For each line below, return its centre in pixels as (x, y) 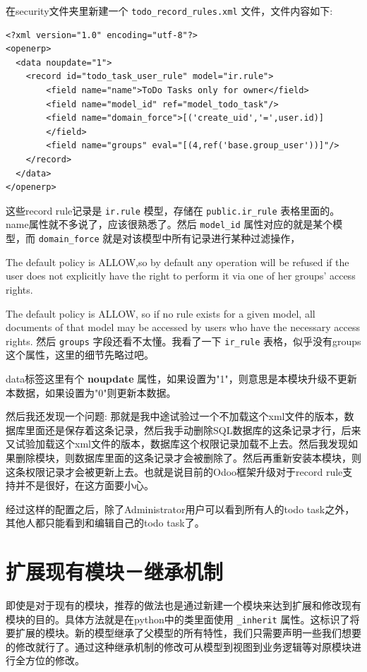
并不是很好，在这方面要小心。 (84, 485)
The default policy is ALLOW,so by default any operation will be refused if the (178, 262)
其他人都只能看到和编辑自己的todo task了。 (105, 523)
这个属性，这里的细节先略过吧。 (80, 355)
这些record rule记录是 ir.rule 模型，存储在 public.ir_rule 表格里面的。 (173, 210)
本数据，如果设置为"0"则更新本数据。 (91, 392)
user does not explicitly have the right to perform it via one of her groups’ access (181, 276)
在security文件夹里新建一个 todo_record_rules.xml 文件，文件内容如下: (169, 11)
